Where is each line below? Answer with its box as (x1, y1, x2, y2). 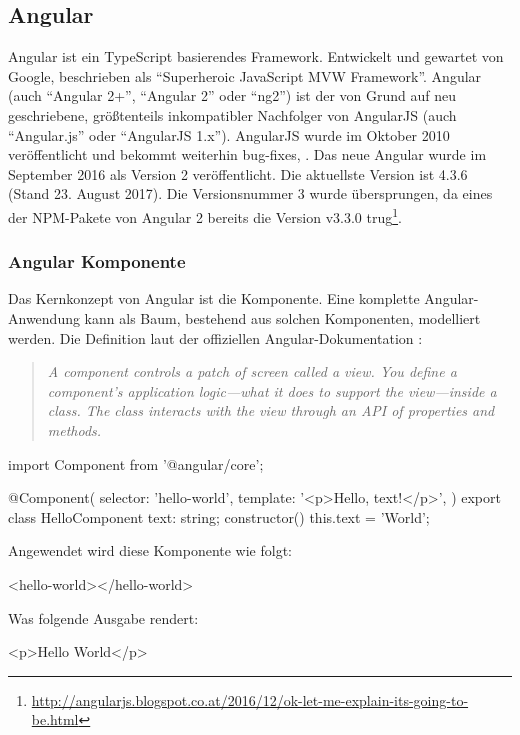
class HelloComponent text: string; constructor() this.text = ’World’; (8, 506, 430, 527)
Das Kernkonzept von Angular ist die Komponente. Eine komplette (8, 288, 420, 309)
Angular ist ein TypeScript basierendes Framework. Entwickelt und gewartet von (8, 46, 504, 67)
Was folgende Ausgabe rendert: (8, 607, 199, 628)
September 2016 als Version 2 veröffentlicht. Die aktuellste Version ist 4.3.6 (8, 163, 468, 184)
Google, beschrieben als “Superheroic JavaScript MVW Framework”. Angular (8, 65, 482, 86)
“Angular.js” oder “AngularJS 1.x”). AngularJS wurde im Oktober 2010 (8, 124, 450, 145)
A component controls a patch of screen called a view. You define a (47, 361, 457, 382)
